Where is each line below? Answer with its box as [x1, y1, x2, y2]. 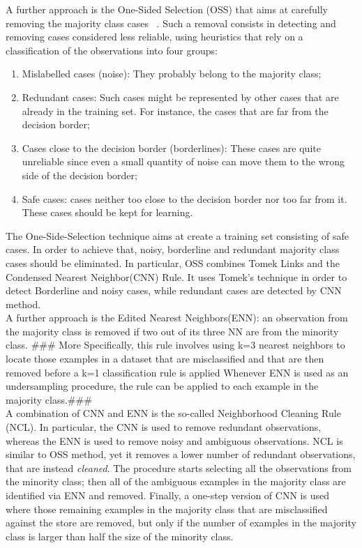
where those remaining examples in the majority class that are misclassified [6, 501, 328, 516]
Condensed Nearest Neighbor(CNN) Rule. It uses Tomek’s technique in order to [6, 269, 347, 284]
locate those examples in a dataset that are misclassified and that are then [6, 351, 324, 366]
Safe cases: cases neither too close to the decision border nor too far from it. [22, 191, 347, 206]
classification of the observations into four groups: [6, 43, 218, 57]
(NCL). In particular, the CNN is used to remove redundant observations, [6, 420, 322, 434]
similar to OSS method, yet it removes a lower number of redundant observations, [6, 447, 356, 462]
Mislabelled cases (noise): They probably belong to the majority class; [22, 66, 322, 81]
